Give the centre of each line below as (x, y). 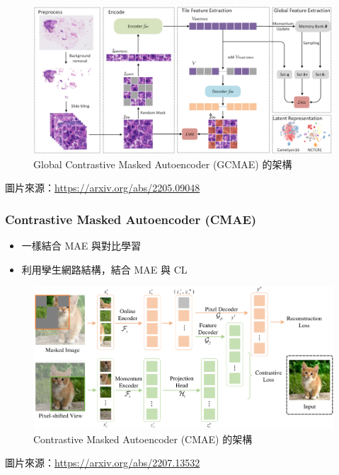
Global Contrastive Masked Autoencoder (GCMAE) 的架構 (163, 164)
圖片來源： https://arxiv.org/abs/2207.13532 (103, 463)
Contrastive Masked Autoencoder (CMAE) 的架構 (143, 439)
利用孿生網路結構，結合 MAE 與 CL (104, 269)
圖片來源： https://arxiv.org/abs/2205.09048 (103, 188)
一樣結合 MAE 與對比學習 (81, 245)
